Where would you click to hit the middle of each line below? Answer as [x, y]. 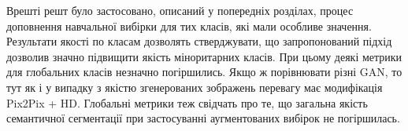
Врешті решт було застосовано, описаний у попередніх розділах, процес [180, 10]
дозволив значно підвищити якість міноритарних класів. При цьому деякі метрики [204, 56]
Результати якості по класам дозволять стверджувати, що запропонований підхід [199, 41]
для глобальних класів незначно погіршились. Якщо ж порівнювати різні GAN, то [204, 72]
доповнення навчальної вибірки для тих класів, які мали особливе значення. [189, 25]
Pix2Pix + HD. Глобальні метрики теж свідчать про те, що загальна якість [187, 102]
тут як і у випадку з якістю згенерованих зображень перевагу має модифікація [195, 87]
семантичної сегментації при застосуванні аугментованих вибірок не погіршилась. [203, 118]
